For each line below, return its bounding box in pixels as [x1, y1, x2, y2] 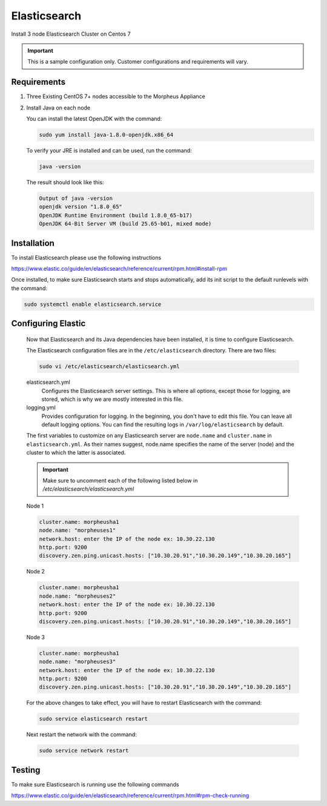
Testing [11, 765, 41, 775]
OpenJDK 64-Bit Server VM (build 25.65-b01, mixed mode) [39, 220, 212, 227]
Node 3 [26, 633, 45, 641]
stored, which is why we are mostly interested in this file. [41, 395, 183, 403]
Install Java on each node [26, 104, 91, 111]
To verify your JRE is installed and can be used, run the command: [26, 147, 192, 154]
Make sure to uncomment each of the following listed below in [42, 477, 198, 484]
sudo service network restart [39, 747, 129, 754]
